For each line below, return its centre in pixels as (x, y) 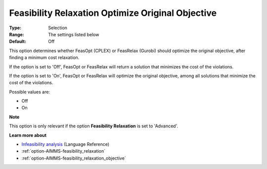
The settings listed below (74, 34)
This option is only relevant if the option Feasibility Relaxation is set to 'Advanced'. (93, 126)
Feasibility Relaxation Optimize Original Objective (113, 13)
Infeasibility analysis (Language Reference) (66, 144)
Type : (15, 28)
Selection (58, 28)
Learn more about (28, 135)
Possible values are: (30, 92)
